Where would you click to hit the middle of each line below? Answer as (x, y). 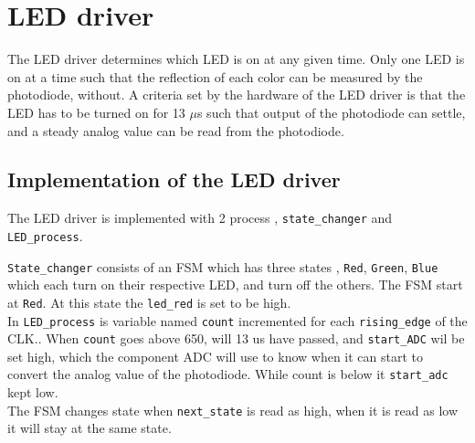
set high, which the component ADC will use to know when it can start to (216, 356)
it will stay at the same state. (90, 428)
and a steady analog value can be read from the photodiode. (176, 130)
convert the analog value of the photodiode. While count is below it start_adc (228, 374)
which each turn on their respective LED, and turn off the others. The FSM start (235, 285)
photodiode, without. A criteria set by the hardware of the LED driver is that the (237, 95)
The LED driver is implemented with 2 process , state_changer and (200, 218)
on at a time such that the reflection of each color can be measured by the (215, 76)
